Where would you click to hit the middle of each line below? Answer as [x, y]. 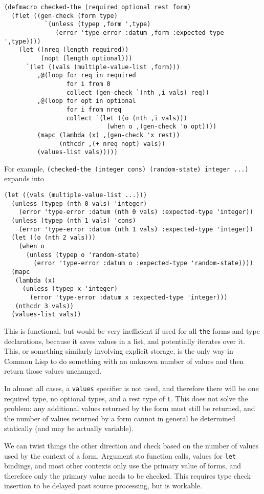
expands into [24, 178]
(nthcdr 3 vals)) [45, 306]
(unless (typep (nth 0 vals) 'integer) [79, 203]
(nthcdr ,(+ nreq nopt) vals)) [112, 144]
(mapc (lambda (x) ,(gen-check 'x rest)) [108, 135]
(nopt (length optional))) [86, 58]
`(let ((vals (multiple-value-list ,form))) [103, 67]
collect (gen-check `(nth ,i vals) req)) [138, 92]
